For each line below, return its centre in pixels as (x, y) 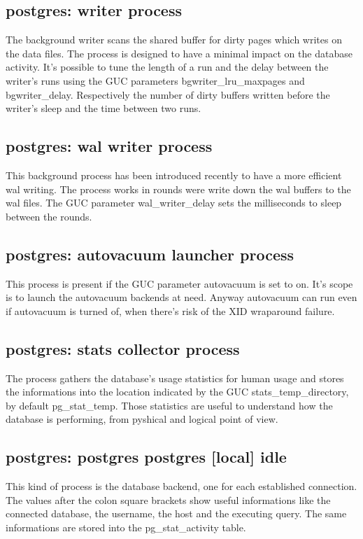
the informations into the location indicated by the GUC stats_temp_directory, (177, 392)
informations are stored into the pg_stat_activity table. (126, 527)
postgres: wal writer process (109, 146)
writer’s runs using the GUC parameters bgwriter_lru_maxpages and (155, 80)
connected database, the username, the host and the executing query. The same (176, 513)
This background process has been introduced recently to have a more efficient (174, 175)
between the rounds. (49, 216)
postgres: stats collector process (123, 348)
